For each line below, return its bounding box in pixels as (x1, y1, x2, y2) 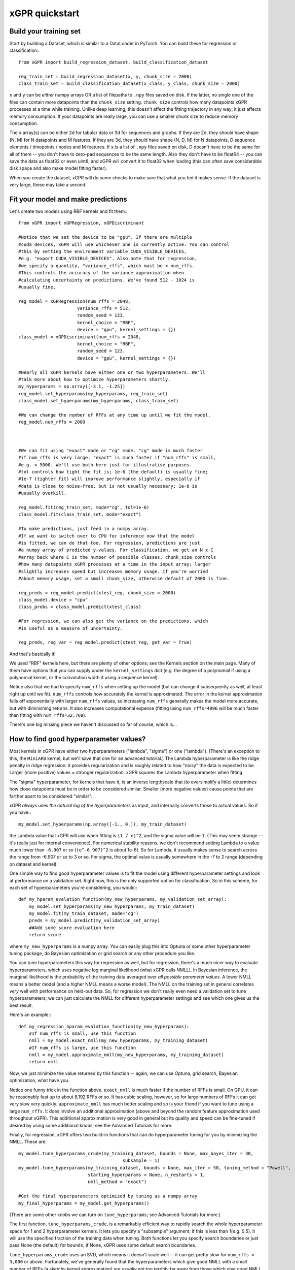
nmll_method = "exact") (88, 1179, 147, 1185)
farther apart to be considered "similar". (9, 793, 93, 799)
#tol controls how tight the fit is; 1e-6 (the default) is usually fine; (18, 469, 208, 475)
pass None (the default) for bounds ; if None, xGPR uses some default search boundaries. (9, 1242, 197, 1248)
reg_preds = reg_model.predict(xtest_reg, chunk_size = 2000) (18, 590, 176, 595)
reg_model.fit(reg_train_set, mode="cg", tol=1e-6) (18, 504, 150, 511)
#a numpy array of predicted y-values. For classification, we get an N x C (18, 547, 214, 553)
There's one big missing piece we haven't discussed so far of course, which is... (9, 721, 177, 727)
